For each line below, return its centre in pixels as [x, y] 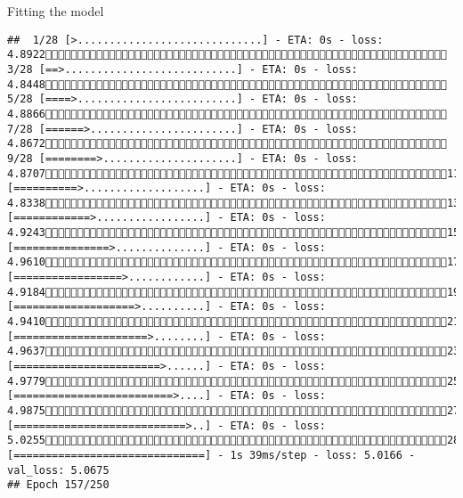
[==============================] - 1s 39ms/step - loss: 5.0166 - [211, 455]
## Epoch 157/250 [58, 485]
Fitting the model [56, 11]
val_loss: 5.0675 [58, 470]
